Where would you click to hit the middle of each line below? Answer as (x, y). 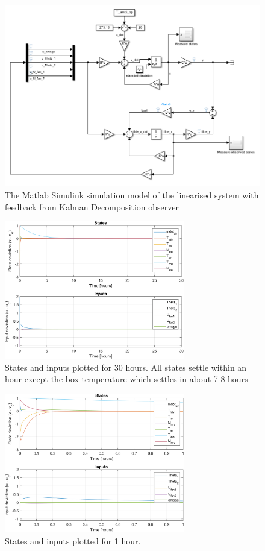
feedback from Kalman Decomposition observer (92, 206)
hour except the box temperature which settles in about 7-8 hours (126, 379)
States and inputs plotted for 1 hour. (73, 540)
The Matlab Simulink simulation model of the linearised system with (132, 194)
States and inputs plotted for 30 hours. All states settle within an (126, 367)
